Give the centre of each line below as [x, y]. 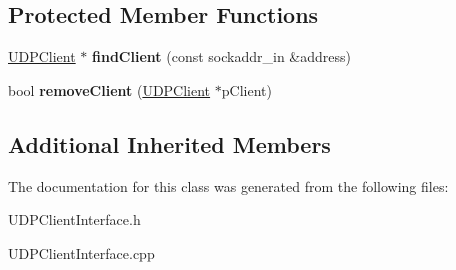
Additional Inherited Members [169, 143]
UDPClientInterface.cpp [81, 252]
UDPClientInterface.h [74, 219]
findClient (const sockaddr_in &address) [221, 56]
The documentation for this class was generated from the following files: [228, 185]
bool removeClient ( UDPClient [109, 89]
